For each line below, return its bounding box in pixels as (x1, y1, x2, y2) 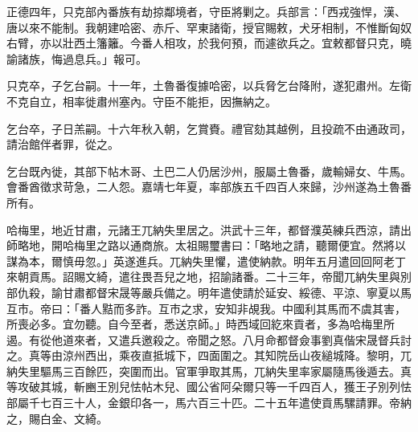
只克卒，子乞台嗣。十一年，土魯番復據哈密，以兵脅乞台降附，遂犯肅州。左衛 (6, 77, 412, 94)
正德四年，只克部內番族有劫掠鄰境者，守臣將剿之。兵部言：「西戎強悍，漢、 (6, 3, 406, 19)
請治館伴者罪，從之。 (6, 136, 119, 153)
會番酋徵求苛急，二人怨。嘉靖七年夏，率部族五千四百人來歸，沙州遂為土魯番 (6, 178, 412, 195)
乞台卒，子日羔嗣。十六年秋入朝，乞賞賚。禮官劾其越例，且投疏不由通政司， (6, 120, 412, 137)
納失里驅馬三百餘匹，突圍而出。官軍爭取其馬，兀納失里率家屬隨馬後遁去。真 (6, 362, 412, 379)
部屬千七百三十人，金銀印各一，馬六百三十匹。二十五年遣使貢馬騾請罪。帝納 (6, 394, 412, 411)
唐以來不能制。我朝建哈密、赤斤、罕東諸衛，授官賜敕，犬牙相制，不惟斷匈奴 (6, 18, 412, 35)
